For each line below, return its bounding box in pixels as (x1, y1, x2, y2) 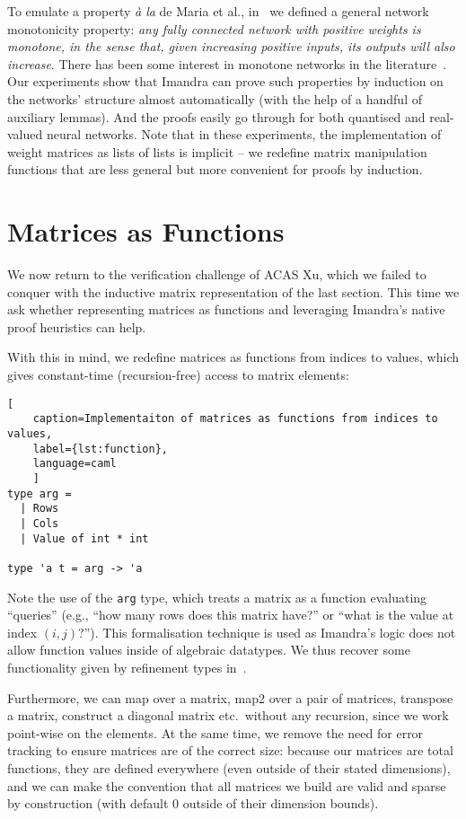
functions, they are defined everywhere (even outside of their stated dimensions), (7, 758, 451, 777)
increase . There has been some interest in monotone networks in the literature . (7, 54, 447, 73)
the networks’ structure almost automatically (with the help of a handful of (7, 89, 422, 108)
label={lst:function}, (32, 442, 168, 455)
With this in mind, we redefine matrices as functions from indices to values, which (7, 348, 460, 366)
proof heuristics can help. (7, 317, 146, 336)
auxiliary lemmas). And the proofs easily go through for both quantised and (7, 107, 426, 126)
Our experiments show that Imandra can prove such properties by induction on (7, 72, 444, 91)
